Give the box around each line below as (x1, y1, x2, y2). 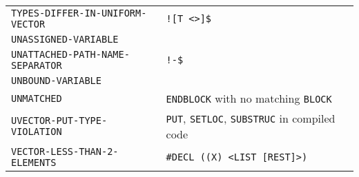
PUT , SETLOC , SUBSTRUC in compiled (166, 110, 336, 126)
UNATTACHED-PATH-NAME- (11, 49, 130, 60)
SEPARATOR (11, 60, 62, 71)
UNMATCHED (11, 92, 62, 104)
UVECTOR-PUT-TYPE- (11, 115, 108, 126)
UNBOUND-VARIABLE (11, 75, 101, 86)
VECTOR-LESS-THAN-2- (11, 146, 119, 157)
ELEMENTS (11, 157, 57, 168)
